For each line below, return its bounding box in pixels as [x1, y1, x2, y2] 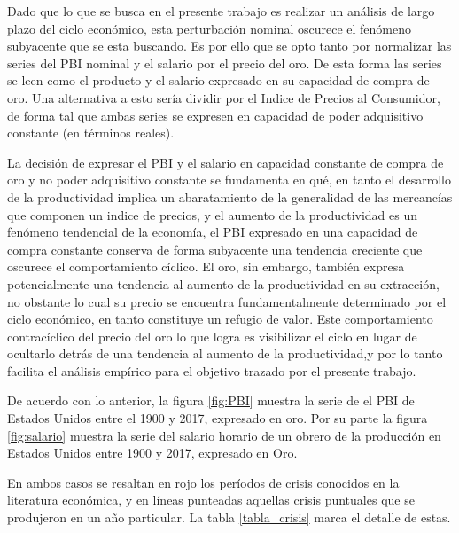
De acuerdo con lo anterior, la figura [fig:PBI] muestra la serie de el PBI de [7, 391, 415, 410]
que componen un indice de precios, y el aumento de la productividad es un [7, 205, 418, 223]
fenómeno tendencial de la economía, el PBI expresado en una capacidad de [7, 223, 418, 241]
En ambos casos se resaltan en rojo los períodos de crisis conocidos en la [7, 473, 400, 491]
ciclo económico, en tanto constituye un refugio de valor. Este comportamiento [7, 310, 433, 328]
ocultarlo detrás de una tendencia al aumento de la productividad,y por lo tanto [7, 344, 443, 363]
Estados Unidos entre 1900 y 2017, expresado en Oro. [7, 443, 298, 462]
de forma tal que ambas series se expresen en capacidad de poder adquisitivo [7, 106, 424, 124]
